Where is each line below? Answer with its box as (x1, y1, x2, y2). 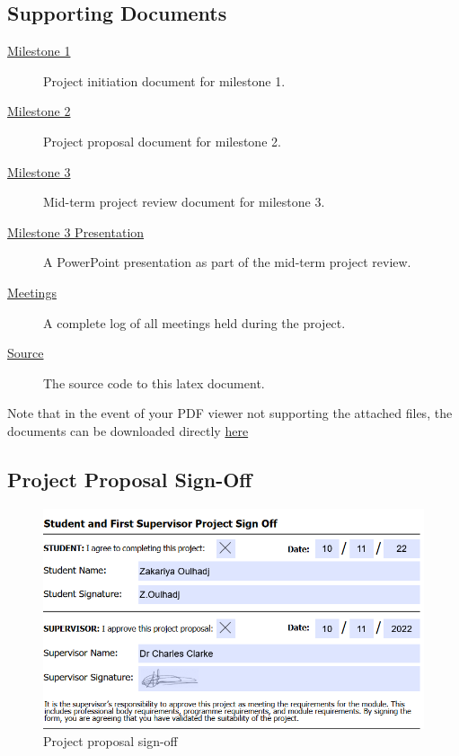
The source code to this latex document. (43, 373, 265, 392)
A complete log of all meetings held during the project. (43, 313, 346, 332)
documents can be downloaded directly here (7, 421, 249, 440)
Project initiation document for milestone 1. (43, 71, 286, 90)
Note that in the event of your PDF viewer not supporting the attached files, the (7, 404, 453, 422)
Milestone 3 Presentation (7, 222, 145, 241)
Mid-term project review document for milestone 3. (43, 192, 325, 211)
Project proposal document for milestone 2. (43, 131, 281, 150)
